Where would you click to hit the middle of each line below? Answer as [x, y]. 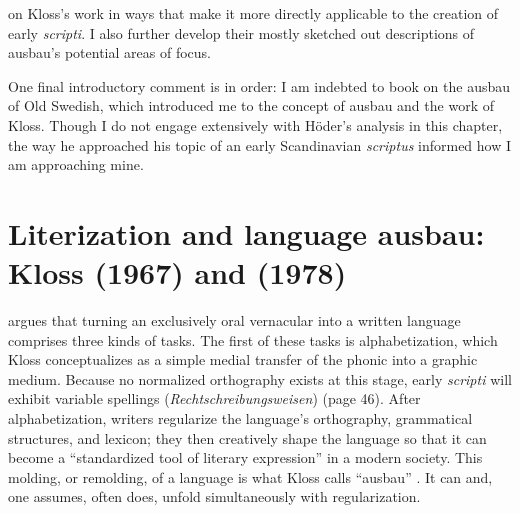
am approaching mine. [76, 164]
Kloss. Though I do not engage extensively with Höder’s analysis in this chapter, [255, 124]
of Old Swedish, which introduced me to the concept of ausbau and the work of [251, 105]
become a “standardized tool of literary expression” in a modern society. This [245, 457]
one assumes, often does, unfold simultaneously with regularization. [214, 496]
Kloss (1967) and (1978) [177, 272]
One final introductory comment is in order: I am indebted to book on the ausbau [259, 85]
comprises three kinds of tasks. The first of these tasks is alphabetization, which [253, 339]
